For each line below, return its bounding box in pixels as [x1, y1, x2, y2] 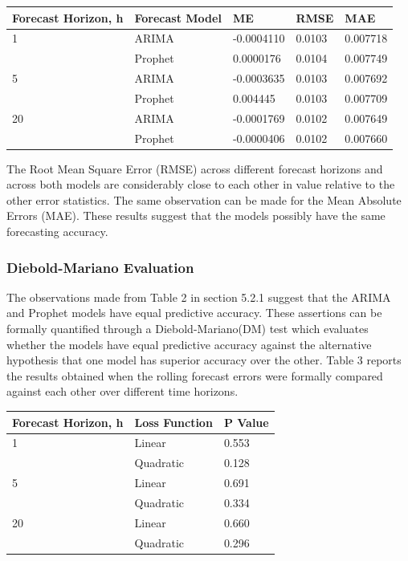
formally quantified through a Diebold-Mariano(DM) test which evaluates [6, 320, 369, 337]
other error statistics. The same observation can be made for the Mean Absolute [6, 191, 402, 208]
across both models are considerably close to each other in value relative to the [6, 176, 395, 193]
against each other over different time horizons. [6, 383, 239, 400]
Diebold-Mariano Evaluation [6, 257, 194, 277]
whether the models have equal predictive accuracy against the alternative [6, 335, 372, 352]
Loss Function [134, 413, 213, 430]
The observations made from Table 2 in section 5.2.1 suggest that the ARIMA [6, 288, 391, 305]
